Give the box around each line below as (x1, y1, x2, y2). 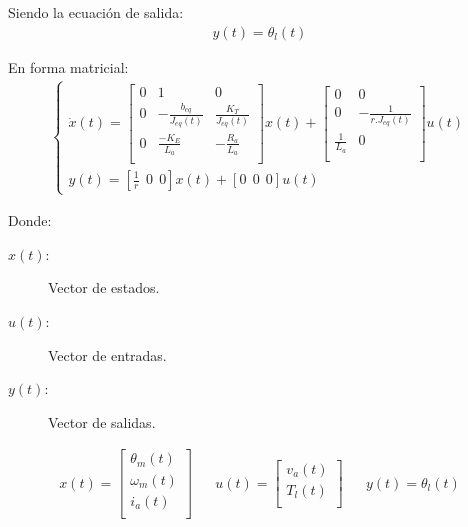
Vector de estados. (48, 277, 160, 298)
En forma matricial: (8, 56, 129, 77)
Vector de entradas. (48, 344, 167, 365)
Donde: (8, 210, 52, 231)
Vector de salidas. (48, 411, 156, 432)
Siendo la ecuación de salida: (8, 2, 184, 22)
